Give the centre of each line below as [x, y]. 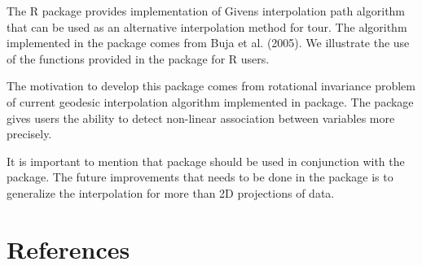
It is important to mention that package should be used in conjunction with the [206, 161]
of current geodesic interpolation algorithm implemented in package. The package [210, 101]
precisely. [29, 134]
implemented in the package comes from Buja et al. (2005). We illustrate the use [208, 43]
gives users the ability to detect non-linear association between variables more [201, 118]
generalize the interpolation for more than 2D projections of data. [171, 192]
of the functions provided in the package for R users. [138, 58]
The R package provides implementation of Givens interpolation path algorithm [206, 11]
